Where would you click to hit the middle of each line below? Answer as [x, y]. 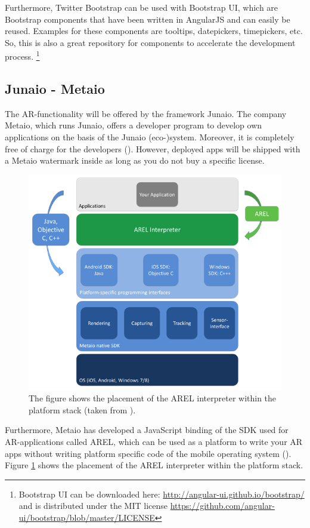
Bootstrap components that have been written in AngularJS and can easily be [148, 19]
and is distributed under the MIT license [93, 506]
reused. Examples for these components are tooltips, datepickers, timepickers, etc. [154, 31]
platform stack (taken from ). [82, 409]
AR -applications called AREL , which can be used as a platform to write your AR [154, 441]
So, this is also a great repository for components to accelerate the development [150, 42]
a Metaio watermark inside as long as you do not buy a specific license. [135, 160]
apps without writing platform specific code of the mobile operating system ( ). [148, 453]
